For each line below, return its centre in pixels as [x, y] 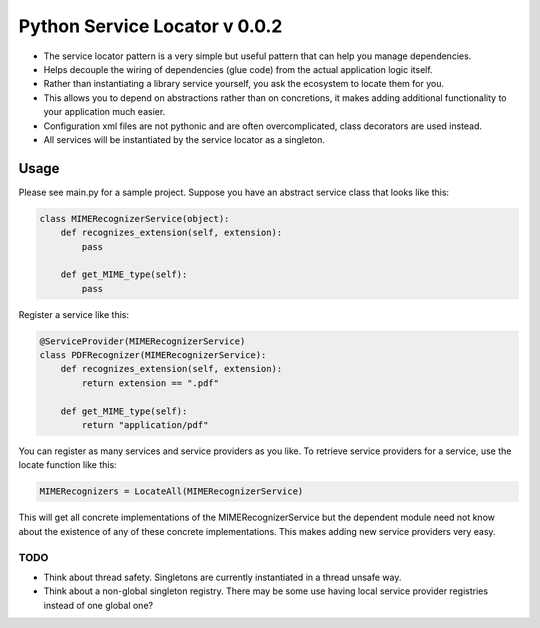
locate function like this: [67, 465]
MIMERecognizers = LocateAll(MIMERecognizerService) [171, 491]
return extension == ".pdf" [150, 383]
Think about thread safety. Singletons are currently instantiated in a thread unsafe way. [222, 577]
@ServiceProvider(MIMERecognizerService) [142, 341]
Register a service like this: [74, 314]
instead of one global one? [98, 605]
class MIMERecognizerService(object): [134, 218]
